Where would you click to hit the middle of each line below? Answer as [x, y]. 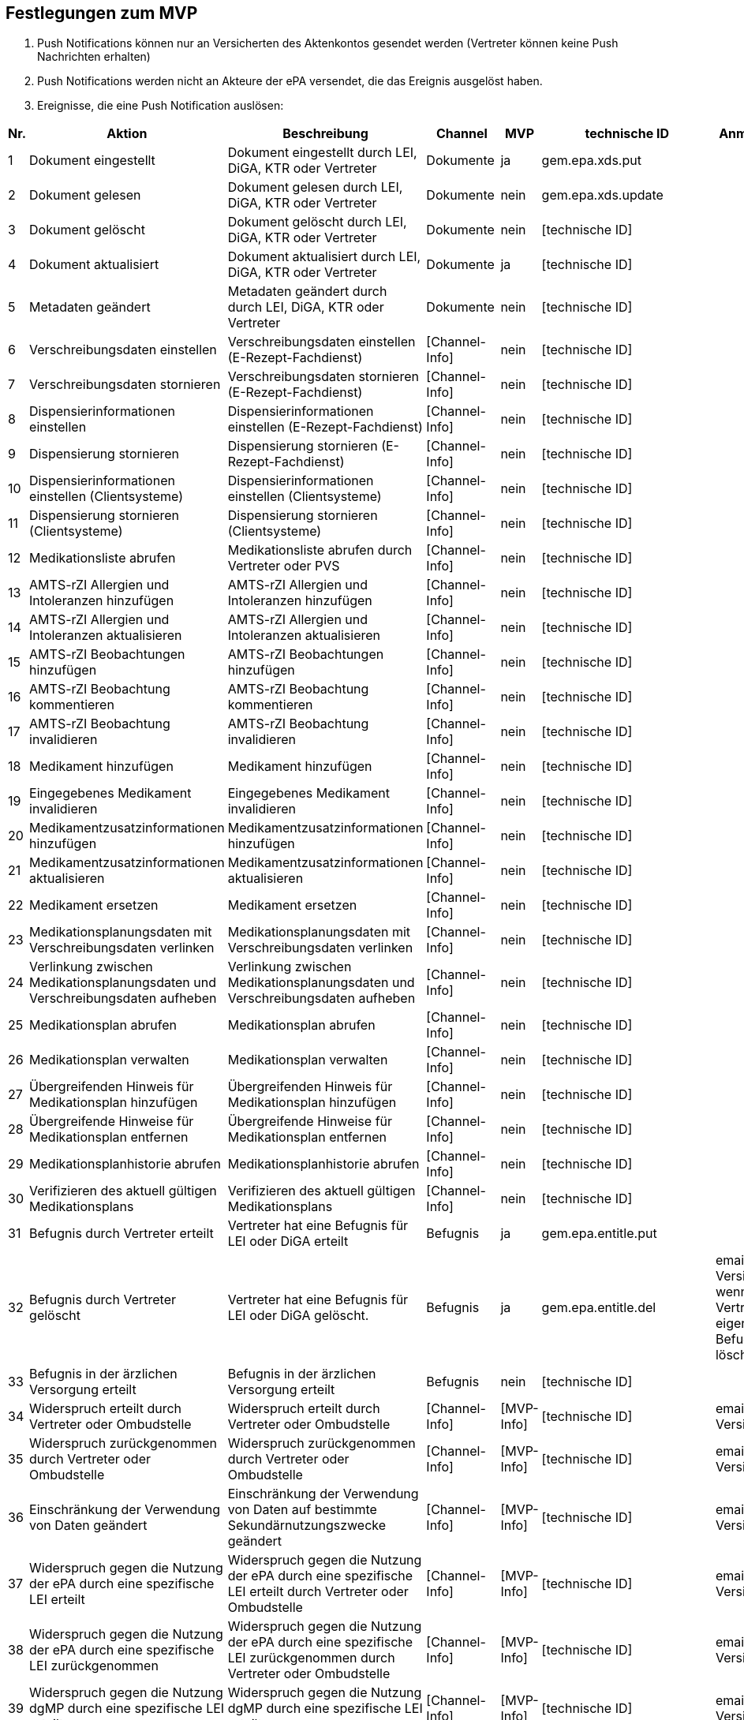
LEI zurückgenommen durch [311, 1658]
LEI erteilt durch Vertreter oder [318, 1592]
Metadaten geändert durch [307, 292]
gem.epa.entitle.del [599, 1308]
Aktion [127, 134]
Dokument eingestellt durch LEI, [322, 153]
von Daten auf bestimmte [302, 1510]
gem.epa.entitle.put [599, 1234]
